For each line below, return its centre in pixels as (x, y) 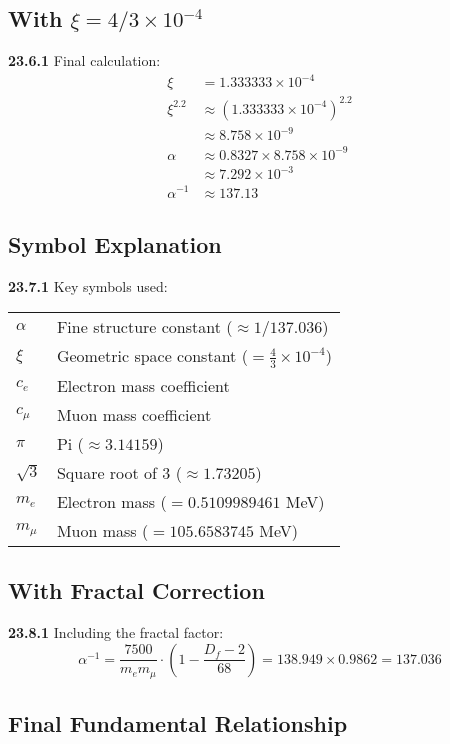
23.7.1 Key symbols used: (88, 285)
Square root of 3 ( (119, 472)
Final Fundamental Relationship (178, 723)
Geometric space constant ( (152, 356)
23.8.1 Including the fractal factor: (116, 632)
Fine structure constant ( (144, 327)
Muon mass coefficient (134, 414)
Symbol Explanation (115, 243)
